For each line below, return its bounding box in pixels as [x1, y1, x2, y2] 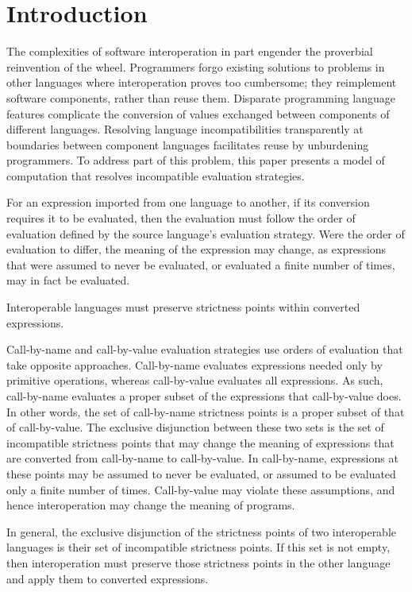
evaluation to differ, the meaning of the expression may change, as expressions [6, 241, 387, 257]
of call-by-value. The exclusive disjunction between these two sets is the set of [6, 419, 384, 435]
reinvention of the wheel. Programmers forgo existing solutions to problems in [6, 58, 385, 75]
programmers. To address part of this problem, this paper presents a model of [6, 152, 385, 168]
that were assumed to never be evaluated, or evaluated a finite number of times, [6, 256, 395, 273]
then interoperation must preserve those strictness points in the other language [6, 554, 391, 571]
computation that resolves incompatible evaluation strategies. [6, 167, 305, 184]
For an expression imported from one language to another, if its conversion [6, 194, 370, 211]
